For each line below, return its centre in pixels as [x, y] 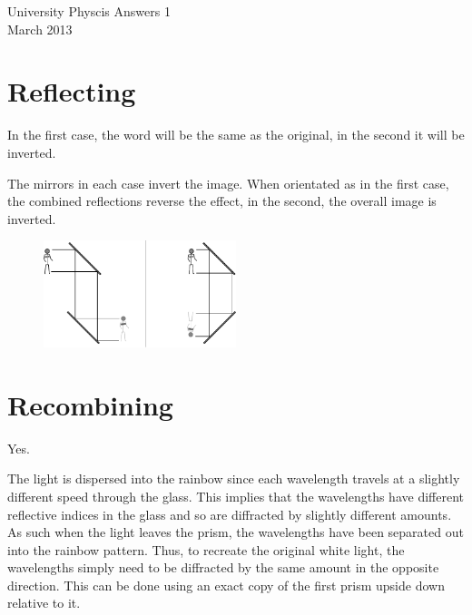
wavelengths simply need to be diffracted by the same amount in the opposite [223, 567]
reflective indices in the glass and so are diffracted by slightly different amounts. [230, 514]
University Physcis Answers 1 [89, 11]
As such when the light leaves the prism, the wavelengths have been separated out [236, 532]
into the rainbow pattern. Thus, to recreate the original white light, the [206, 549]
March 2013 [40, 29]
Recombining [90, 404]
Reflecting [72, 91]
